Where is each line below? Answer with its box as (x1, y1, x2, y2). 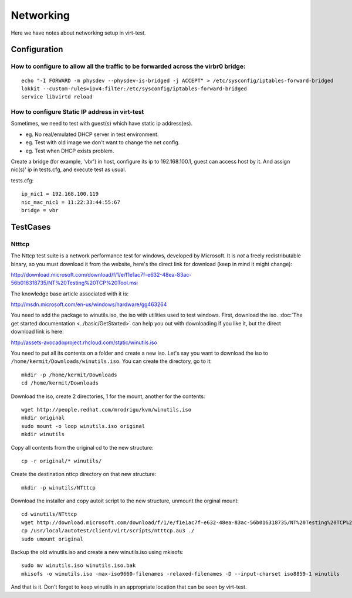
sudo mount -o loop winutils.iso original (21, 423, 145, 429)
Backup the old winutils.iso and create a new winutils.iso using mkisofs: (11, 549, 184, 556)
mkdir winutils (21, 431, 65, 438)
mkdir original (21, 414, 65, 422)
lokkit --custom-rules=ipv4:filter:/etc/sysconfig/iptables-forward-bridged (21, 85, 248, 92)
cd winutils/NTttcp (21, 511, 77, 518)
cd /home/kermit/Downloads (21, 380, 99, 386)
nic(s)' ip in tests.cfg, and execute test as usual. (11, 166, 126, 173)
